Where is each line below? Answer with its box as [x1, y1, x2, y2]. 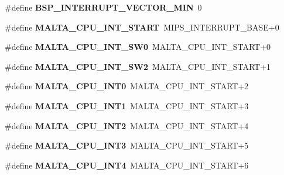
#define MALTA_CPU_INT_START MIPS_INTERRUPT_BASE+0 [5, 21, 279, 33]
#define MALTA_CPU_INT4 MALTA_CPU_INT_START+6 [5, 159, 249, 171]
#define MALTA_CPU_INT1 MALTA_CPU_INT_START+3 [5, 99, 249, 112]
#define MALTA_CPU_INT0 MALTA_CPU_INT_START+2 [5, 80, 249, 92]
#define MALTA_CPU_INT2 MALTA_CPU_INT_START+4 [5, 119, 249, 132]
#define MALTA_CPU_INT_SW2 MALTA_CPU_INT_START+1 [5, 60, 271, 72]
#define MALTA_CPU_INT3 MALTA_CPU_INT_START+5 [5, 139, 249, 152]
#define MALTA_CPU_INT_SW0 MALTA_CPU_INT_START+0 [5, 41, 271, 53]
